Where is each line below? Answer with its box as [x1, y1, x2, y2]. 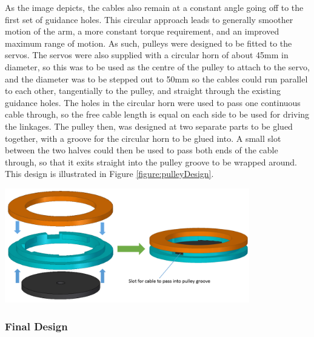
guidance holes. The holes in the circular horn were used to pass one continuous [5, 96, 301, 108]
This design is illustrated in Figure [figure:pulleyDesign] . [5, 167, 214, 180]
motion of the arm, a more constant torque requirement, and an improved [5, 25, 279, 38]
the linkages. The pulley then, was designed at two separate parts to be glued [5, 119, 293, 132]
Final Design [5, 318, 68, 333]
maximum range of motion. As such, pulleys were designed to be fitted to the [5, 36, 292, 49]
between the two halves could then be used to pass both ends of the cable [5, 144, 278, 156]
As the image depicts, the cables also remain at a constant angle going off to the [5, 1, 304, 13]
